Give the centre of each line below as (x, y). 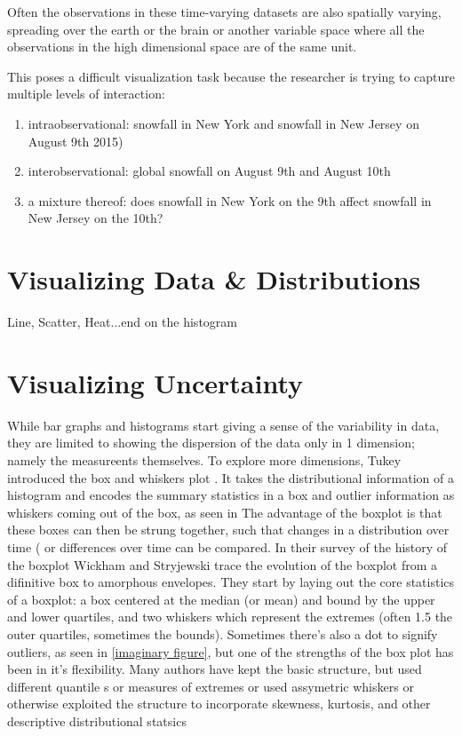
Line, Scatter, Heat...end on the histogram (122, 322)
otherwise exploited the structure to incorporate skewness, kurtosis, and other (219, 704)
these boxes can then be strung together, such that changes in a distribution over (228, 530)
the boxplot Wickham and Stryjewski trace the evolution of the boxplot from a (223, 564)
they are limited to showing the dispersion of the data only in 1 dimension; (211, 443)
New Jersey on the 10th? (96, 218)
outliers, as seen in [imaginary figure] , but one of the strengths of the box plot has (231, 651)
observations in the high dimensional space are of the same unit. (182, 47)
